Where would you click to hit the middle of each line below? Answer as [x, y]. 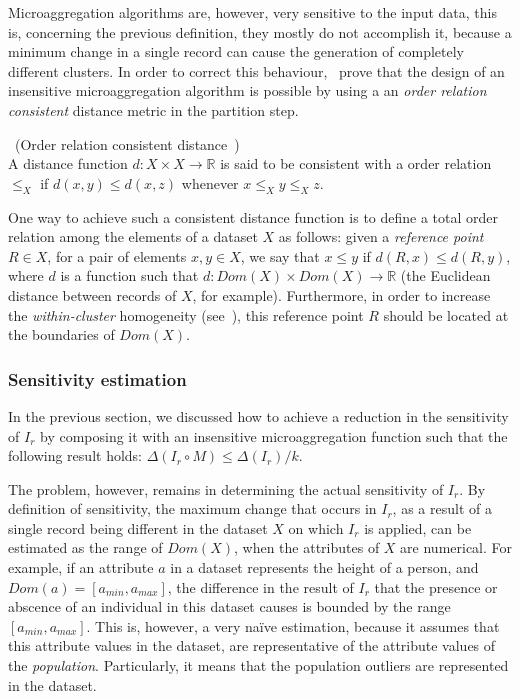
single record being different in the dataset [138, 527]
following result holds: [75, 455]
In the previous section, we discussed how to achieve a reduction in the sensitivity [258, 415]
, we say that [280, 255]
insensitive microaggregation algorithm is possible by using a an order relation [247, 90]
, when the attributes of [306, 547]
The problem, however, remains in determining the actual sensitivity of [226, 488]
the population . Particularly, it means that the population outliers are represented [258, 665]
